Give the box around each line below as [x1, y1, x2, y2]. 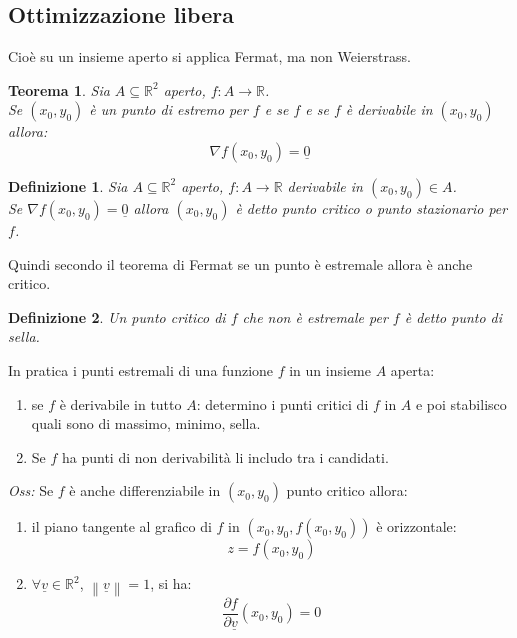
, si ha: [150, 573, 192, 594]
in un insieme [289, 359, 371, 380]
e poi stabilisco [415, 393, 507, 414]
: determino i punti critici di [196, 393, 369, 414]
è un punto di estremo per [89, 99, 248, 120]
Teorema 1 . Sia [8, 79, 110, 100]
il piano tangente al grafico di [31, 516, 212, 537]
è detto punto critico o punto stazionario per [235, 197, 508, 218]
